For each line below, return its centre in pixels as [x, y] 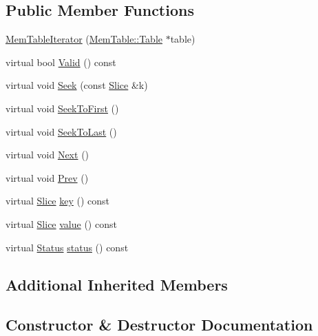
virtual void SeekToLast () [61, 131]
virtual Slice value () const [61, 223]
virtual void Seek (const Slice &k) [77, 85]
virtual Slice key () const [58, 201]
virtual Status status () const [67, 247]
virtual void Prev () [47, 177]
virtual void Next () [47, 155]
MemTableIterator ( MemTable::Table [84, 39]
